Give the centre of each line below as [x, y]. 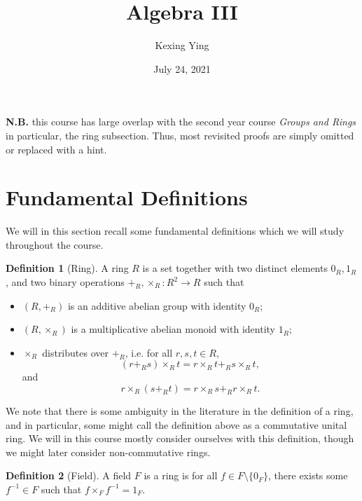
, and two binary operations [65, 282]
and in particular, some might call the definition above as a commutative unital [176, 424]
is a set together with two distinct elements [235, 268]
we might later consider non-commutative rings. [108, 452]
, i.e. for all [149, 352]
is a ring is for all [181, 475]
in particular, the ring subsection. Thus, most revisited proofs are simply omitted [180, 135]
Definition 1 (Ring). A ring [67, 268]
